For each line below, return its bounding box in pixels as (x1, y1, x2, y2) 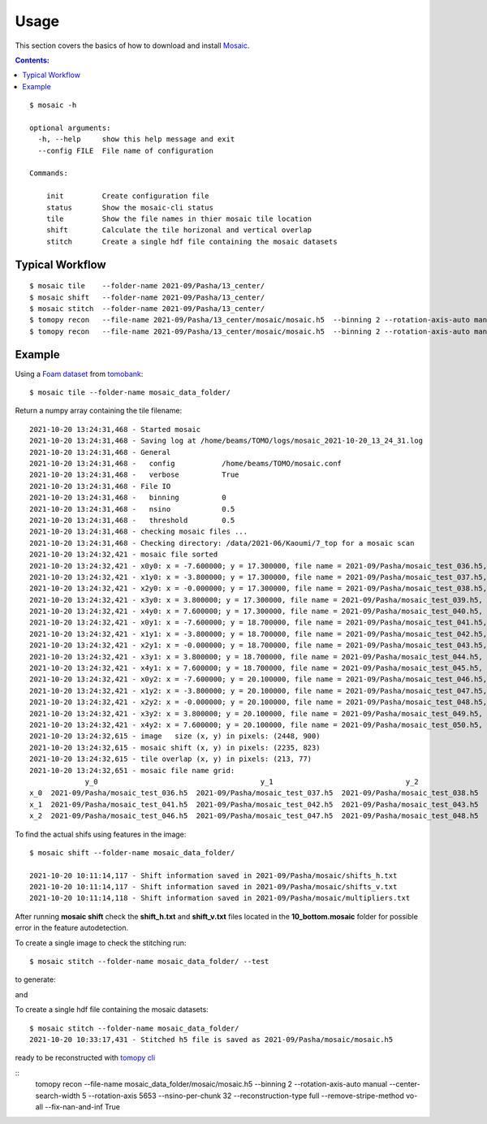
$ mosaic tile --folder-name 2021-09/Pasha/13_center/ (29, 281, 265, 291)
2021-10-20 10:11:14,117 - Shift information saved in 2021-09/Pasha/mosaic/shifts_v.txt (29, 882, 398, 892)
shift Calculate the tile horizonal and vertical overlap (45, 226, 312, 235)
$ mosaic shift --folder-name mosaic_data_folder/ (29, 848, 235, 857)
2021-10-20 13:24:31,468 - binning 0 (29, 493, 226, 503)
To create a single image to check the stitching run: (15, 938, 187, 948)
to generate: (15, 975, 56, 984)
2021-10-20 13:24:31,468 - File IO (29, 482, 171, 491)
